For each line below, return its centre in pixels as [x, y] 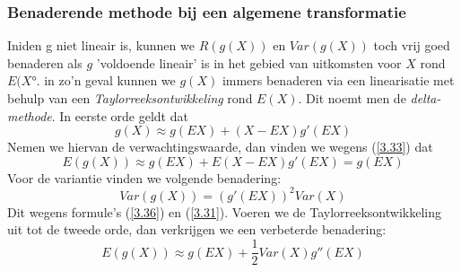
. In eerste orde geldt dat [120, 115]
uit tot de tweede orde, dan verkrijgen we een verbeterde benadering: [197, 229]
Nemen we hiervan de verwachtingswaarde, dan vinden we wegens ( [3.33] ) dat [220, 147]
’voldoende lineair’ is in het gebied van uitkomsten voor [249, 62]
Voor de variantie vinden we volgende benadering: [144, 177]
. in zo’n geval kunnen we [106, 80]
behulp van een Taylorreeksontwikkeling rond [130, 98]
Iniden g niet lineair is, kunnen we [101, 45]
